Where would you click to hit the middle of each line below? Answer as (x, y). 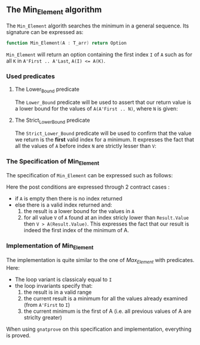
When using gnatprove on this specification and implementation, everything (99, 329)
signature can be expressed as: (45, 32)
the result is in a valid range (58, 292)
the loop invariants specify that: (54, 285)
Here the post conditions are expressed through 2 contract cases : (88, 187)
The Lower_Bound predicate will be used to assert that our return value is (103, 102)
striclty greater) (43, 317)
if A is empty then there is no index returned (68, 199)
